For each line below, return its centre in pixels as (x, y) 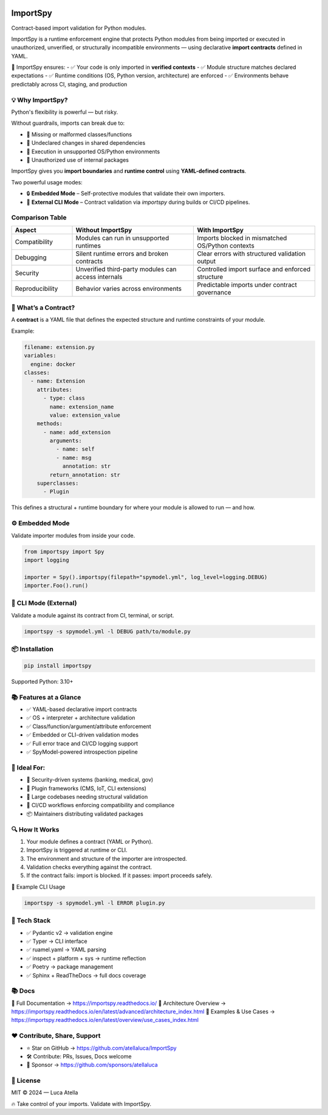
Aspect (26, 230)
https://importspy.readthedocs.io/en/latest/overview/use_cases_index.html (105, 1020)
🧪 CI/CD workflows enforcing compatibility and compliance (101, 805)
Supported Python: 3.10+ (42, 681)
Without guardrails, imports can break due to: (68, 123)
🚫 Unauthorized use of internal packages (77, 160)
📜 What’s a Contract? (43, 308)
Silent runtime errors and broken (122, 254)
